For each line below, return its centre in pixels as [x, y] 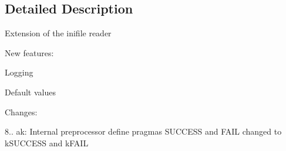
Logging [19, 72]
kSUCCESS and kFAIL [47, 143]
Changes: [21, 111]
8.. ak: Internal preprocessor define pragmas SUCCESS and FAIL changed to [143, 131]
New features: [29, 52]
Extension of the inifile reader [58, 33]
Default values [30, 92]
